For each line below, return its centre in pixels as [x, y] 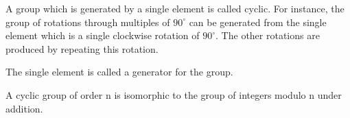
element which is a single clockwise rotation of [103, 35]
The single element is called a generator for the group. [119, 72]
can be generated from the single [258, 22]
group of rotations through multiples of [88, 22]
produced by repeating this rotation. [82, 48]
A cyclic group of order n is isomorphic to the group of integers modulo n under [174, 94]
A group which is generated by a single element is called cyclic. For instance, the [175, 8]
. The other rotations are [268, 35]
